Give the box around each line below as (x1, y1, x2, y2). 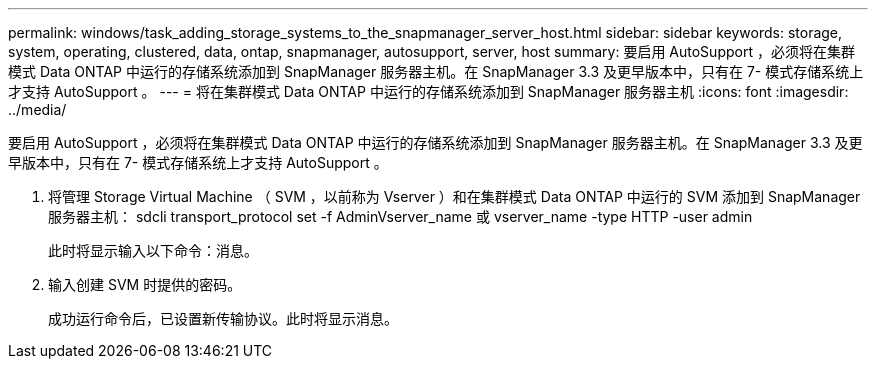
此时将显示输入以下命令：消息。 (48, 242, 258, 259)
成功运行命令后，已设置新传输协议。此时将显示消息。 (48, 310, 398, 327)
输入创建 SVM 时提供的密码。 (48, 276, 242, 293)
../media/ (8, 101, 67, 118)
